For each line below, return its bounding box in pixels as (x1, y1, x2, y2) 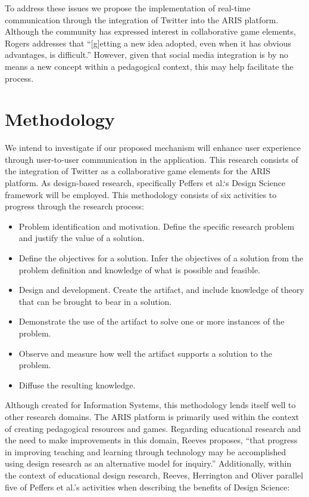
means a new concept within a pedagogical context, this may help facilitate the (5, 60, 294, 72)
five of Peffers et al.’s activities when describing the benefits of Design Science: (5, 480, 290, 493)
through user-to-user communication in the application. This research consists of (5, 153, 298, 165)
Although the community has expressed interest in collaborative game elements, (5, 25, 296, 38)
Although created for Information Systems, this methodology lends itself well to (5, 399, 296, 411)
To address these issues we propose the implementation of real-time (5, 2, 251, 14)
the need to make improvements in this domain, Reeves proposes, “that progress (5, 434, 298, 446)
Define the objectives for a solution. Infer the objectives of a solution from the (18, 252, 304, 264)
